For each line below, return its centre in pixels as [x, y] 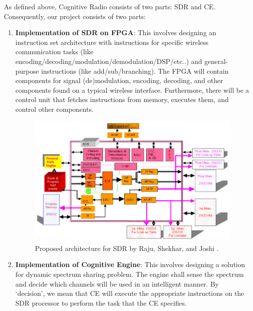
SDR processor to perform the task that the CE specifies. [101, 302]
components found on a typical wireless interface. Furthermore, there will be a [132, 90]
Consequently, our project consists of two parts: [75, 16]
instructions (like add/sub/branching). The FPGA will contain [135, 71]
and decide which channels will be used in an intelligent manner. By [117, 283]
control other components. [54, 109]
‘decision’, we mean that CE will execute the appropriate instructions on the [130, 293]
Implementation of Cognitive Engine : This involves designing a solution [130, 264]
